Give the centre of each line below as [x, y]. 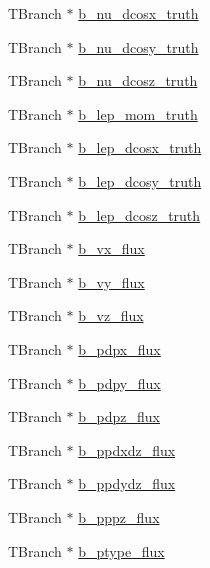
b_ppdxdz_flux [127, 449]
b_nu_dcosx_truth [138, 13]
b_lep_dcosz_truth [139, 214]
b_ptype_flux [121, 550]
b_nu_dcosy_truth [138, 46]
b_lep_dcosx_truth [140, 147]
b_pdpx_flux [119, 348]
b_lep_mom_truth [138, 113]
